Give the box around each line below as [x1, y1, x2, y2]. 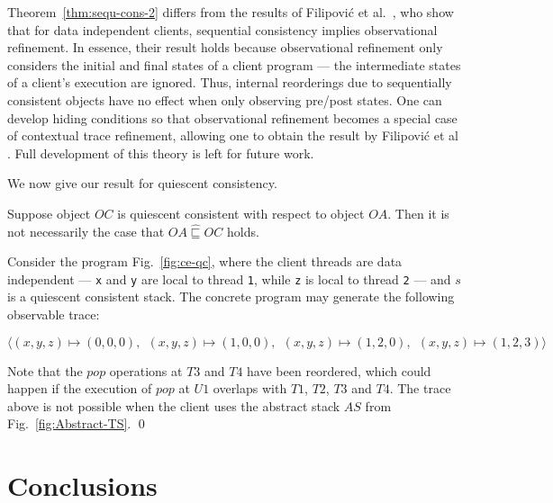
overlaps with [213, 379, 287, 398]
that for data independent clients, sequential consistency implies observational [7, 20, 438, 39]
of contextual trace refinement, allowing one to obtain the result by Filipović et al [7, 126, 458, 145]
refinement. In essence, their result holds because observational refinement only [7, 38, 443, 57]
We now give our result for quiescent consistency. [7, 174, 277, 193]
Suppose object [7, 203, 91, 222]
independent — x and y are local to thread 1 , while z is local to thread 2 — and [7, 269, 451, 288]
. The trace [389, 379, 451, 398]
